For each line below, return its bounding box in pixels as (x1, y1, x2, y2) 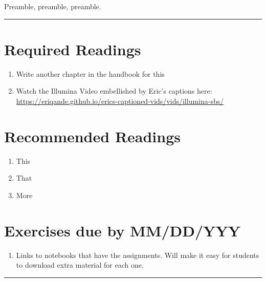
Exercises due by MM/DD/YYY (4, 220, 241, 241)
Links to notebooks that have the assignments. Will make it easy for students (16, 249, 259, 260)
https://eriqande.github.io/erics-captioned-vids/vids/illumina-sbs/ (16, 95, 224, 106)
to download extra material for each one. (16, 259, 144, 270)
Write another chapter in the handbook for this (16, 68, 165, 79)
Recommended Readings (4, 125, 181, 146)
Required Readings (4, 38, 141, 59)
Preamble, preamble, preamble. (4, 1, 101, 11)
